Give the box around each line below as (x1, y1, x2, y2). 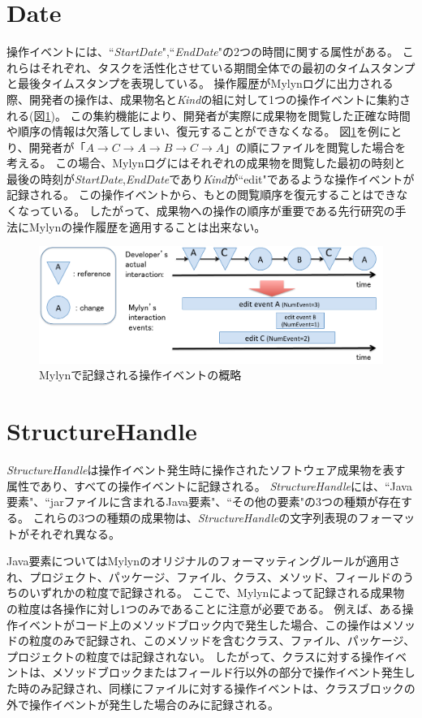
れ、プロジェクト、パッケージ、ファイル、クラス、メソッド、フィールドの (6, 568, 403, 585)
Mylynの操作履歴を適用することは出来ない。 (28, 218, 266, 235)
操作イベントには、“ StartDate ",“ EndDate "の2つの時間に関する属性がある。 (6, 43, 398, 60)
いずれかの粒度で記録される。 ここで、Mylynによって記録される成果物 (28, 584, 405, 601)
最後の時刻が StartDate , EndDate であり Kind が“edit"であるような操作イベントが (6, 170, 415, 187)
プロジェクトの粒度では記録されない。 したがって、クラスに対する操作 (6, 647, 384, 664)
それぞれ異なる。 (28, 525, 120, 542)
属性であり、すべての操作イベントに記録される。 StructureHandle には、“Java (6, 477, 412, 494)
